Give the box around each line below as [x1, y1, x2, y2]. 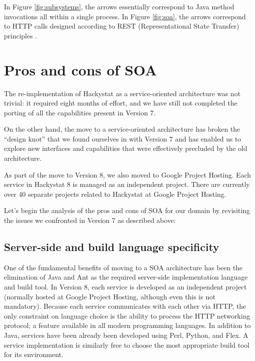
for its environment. [4, 349, 64, 360]
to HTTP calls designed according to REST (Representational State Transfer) [4, 21, 240, 31]
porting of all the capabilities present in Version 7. [4, 107, 156, 117]
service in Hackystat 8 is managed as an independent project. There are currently [4, 179, 250, 189]
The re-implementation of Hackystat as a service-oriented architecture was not [4, 88, 241, 98]
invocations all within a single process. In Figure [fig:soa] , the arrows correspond [4, 11, 246, 21]
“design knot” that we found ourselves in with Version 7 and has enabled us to [4, 133, 241, 144]
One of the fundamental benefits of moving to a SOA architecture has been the [4, 262, 243, 272]
